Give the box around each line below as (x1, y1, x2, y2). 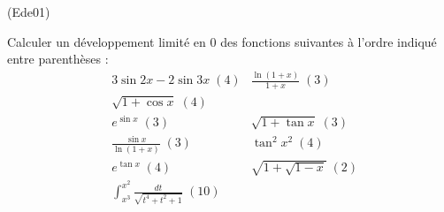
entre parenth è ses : (7, 49, 109, 68)
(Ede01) (7, 3, 50, 20)
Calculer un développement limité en (7, 32, 206, 50)
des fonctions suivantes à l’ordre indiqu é (220, 32, 437, 50)
